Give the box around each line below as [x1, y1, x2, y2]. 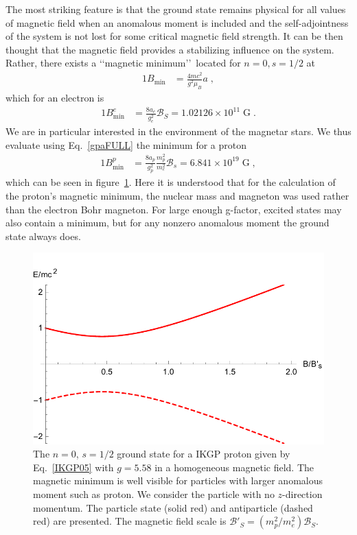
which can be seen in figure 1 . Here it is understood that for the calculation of [5, 175, 336, 189]
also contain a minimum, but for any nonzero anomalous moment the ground [5, 215, 330, 230]
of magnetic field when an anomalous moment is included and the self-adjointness [5, 15, 349, 29]
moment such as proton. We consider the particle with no [33, 486, 275, 501]
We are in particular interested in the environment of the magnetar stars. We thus [5, 124, 352, 139]
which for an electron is [5, 90, 104, 104]
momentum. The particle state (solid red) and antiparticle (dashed [33, 500, 313, 514]
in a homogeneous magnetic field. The [154, 460, 314, 474]
